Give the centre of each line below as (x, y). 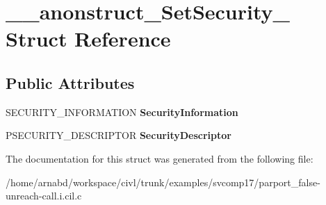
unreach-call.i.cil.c (44, 196)
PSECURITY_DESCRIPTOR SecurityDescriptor (119, 135)
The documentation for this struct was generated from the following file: (160, 158)
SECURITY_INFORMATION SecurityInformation (122, 112)
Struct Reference (88, 39)
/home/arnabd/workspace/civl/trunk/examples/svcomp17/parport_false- (163, 182)
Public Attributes (70, 82)
